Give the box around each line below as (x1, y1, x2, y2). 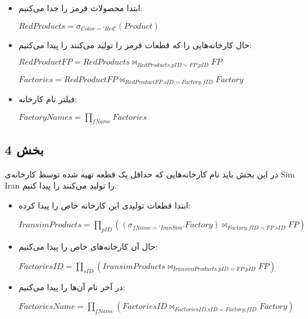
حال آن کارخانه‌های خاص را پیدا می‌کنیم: (18, 240, 158, 253)
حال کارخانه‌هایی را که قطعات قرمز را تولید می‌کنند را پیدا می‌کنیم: (18, 38, 252, 51)
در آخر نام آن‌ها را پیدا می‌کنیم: (18, 280, 126, 293)
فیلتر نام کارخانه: (18, 93, 77, 105)
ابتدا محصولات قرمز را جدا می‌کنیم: (18, 2, 143, 14)
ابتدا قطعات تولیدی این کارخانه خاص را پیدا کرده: (18, 199, 191, 211)
